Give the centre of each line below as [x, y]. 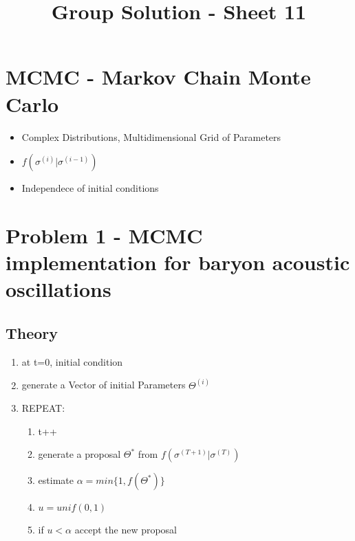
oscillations [58, 289]
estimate [56, 480]
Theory [32, 332]
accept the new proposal [126, 530]
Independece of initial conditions [90, 188]
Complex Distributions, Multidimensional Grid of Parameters [151, 136]
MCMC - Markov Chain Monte [158, 77]
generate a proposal [79, 454]
